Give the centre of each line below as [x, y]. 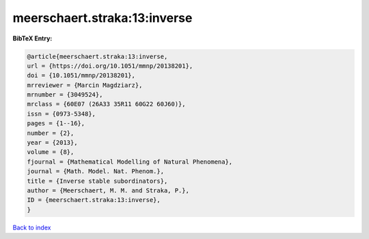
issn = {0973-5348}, [61, 114]
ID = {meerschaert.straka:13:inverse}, [94, 200]
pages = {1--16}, [56, 124]
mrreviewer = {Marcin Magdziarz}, [85, 85]
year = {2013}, [52, 143]
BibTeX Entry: [32, 38]
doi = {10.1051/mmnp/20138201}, [81, 76]
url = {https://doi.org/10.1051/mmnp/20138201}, [110, 66]
